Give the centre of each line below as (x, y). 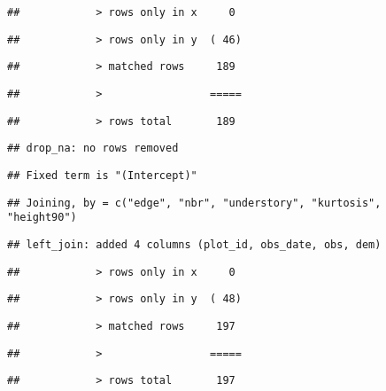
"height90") (42, 218)
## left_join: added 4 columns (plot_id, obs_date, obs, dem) (194, 244)
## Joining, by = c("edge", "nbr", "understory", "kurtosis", (194, 203)
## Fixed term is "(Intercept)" (102, 175)
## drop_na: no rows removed (93, 149)
